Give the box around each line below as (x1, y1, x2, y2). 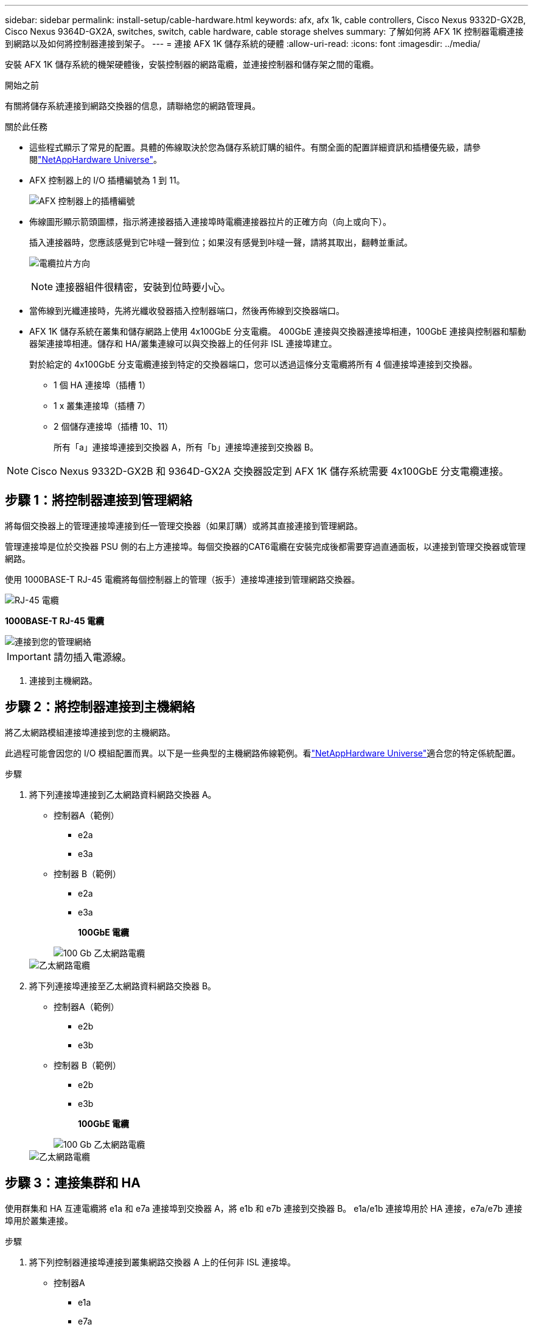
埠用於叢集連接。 (5, 1215, 73, 1226)
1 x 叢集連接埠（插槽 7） (54, 400, 151, 411)
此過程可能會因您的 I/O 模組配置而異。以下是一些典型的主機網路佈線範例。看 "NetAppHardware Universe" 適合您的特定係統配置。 (5, 747, 521, 758)
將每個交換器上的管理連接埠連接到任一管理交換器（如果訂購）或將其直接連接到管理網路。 (5, 520, 363, 531)
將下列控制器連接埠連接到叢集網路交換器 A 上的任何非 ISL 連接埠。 (29, 1256, 296, 1267)
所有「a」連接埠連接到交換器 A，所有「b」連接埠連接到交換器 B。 (54, 442, 319, 452)
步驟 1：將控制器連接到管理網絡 (5, 493, 193, 508)
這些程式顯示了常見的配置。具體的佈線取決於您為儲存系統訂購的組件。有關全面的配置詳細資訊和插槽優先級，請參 (29, 142, 481, 152)
